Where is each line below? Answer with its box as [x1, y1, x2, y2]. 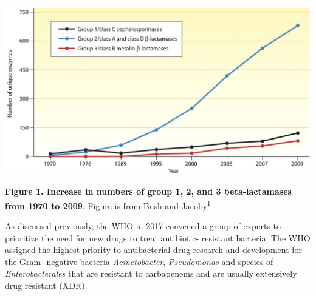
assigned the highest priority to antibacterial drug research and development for [5, 243, 303, 256]
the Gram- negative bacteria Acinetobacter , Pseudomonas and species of [5, 255, 273, 267]
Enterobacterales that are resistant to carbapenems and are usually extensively [5, 267, 297, 280]
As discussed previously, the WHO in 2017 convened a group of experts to [5, 220, 281, 232]
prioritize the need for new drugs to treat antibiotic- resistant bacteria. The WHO [5, 231, 311, 244]
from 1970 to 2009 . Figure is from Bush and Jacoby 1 [5, 197, 211, 212]
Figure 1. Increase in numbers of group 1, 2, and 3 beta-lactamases [5, 185, 292, 198]
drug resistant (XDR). [5, 278, 88, 291]
